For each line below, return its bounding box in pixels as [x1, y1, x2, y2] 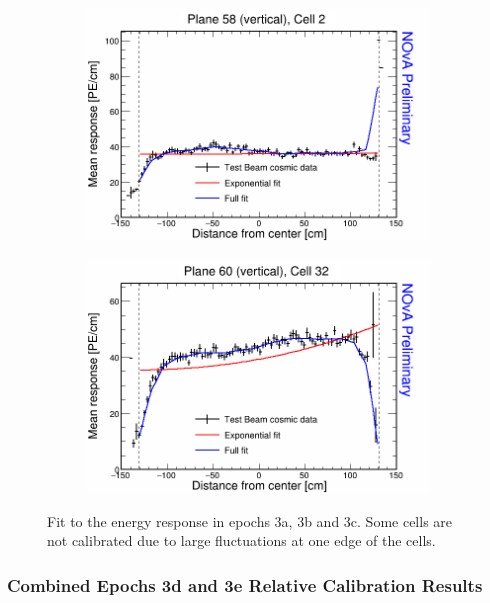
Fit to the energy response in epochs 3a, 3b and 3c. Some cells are [47, 510, 453, 531]
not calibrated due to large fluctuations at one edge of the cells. [47, 530, 436, 551]
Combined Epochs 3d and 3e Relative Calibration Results [7, 572, 483, 597]
